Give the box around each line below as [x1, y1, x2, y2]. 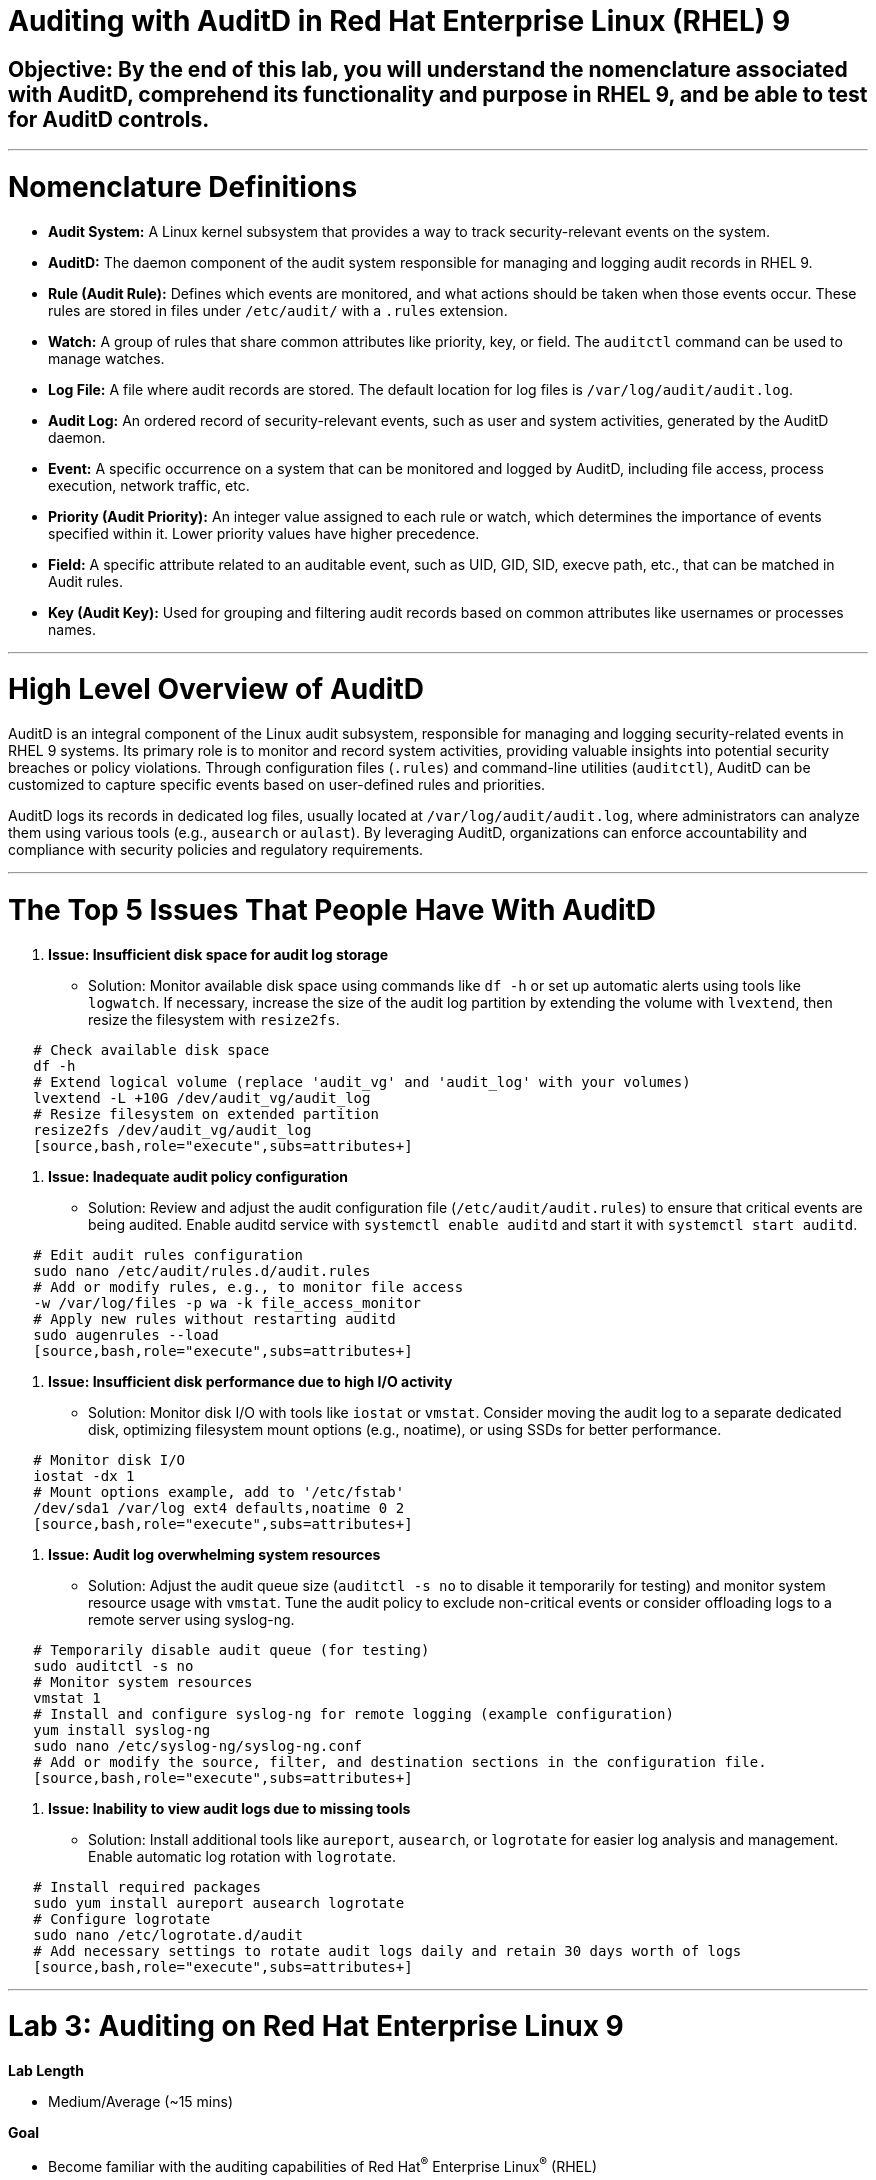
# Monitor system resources [33, 1673, 253, 1690]
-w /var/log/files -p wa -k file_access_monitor [33, 1294, 422, 1311]
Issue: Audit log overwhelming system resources [48, 1545, 381, 1563]
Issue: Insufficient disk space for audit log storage [48, 945, 389, 963]
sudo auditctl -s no [33, 1657, 194, 1674]
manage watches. [48, 349, 165, 367]
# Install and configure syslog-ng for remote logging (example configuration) [33, 1705, 674, 1722]
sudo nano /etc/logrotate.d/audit [33, 1926, 304, 1943]
